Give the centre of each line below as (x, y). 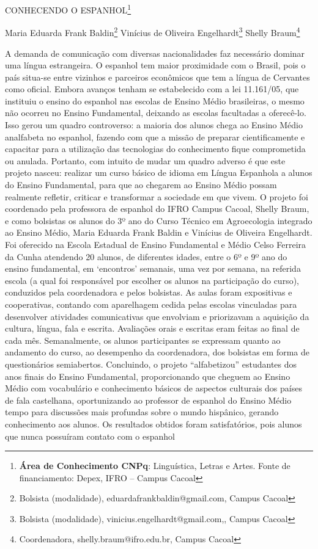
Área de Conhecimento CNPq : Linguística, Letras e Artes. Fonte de (155, 466)
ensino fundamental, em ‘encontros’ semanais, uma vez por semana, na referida (153, 268)
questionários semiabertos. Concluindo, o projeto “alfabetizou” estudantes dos (151, 364)
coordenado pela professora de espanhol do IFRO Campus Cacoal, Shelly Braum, (157, 209)
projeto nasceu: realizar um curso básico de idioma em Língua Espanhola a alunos (159, 173)
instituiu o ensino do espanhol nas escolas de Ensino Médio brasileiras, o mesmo (155, 100)
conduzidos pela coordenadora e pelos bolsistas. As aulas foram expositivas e (149, 292)
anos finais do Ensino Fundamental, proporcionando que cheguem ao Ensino (148, 376)
